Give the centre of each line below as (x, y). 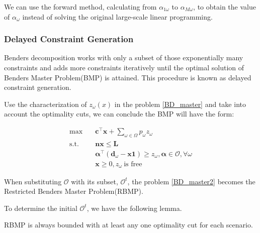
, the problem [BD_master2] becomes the (191, 181)
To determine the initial (41, 208)
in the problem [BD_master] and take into (180, 104)
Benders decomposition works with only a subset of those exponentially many (124, 57)
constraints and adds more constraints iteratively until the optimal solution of (124, 67)
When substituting (33, 181)
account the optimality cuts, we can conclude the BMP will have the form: (119, 114)
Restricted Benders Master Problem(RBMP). (74, 191)
